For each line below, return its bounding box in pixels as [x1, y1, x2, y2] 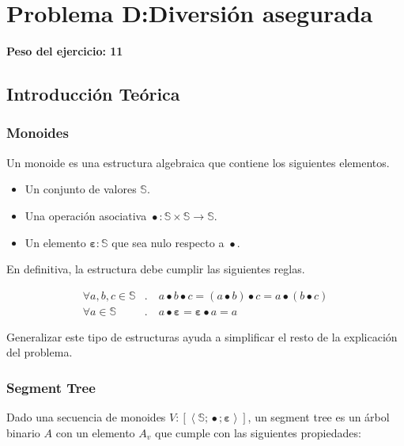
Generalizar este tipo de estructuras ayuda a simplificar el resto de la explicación [6, 328, 398, 345]
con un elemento [55, 424, 135, 440]
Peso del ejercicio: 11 [6, 43, 123, 59]
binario [6, 424, 40, 440]
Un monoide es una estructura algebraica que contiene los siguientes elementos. [6, 154, 390, 170]
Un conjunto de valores [25, 181, 137, 197]
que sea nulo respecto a [111, 234, 225, 250]
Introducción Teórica [6, 82, 180, 106]
